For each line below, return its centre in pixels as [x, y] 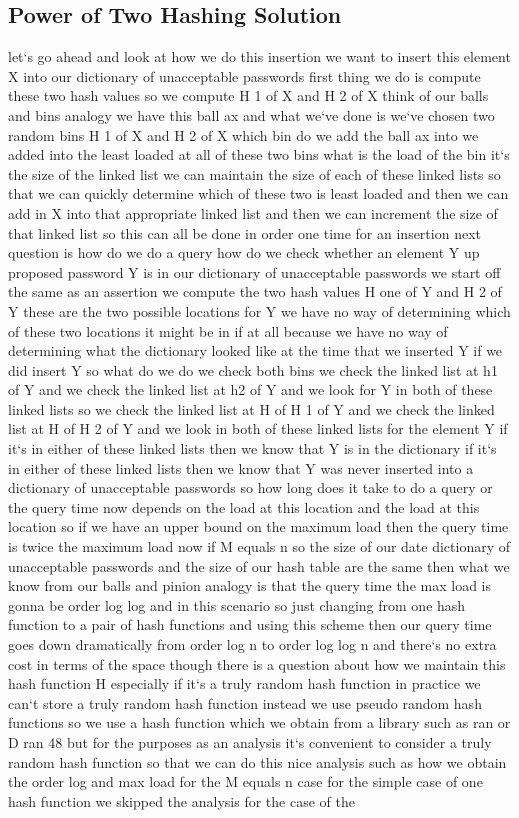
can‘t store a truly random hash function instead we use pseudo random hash [245, 702]
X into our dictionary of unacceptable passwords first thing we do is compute [244, 75]
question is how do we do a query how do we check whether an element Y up [244, 252]
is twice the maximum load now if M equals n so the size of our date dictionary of [259, 546]
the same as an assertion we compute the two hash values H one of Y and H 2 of [255, 291]
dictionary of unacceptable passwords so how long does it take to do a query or [250, 487]
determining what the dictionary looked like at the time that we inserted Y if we [255, 350]
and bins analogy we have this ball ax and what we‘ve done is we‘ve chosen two [251, 114]
